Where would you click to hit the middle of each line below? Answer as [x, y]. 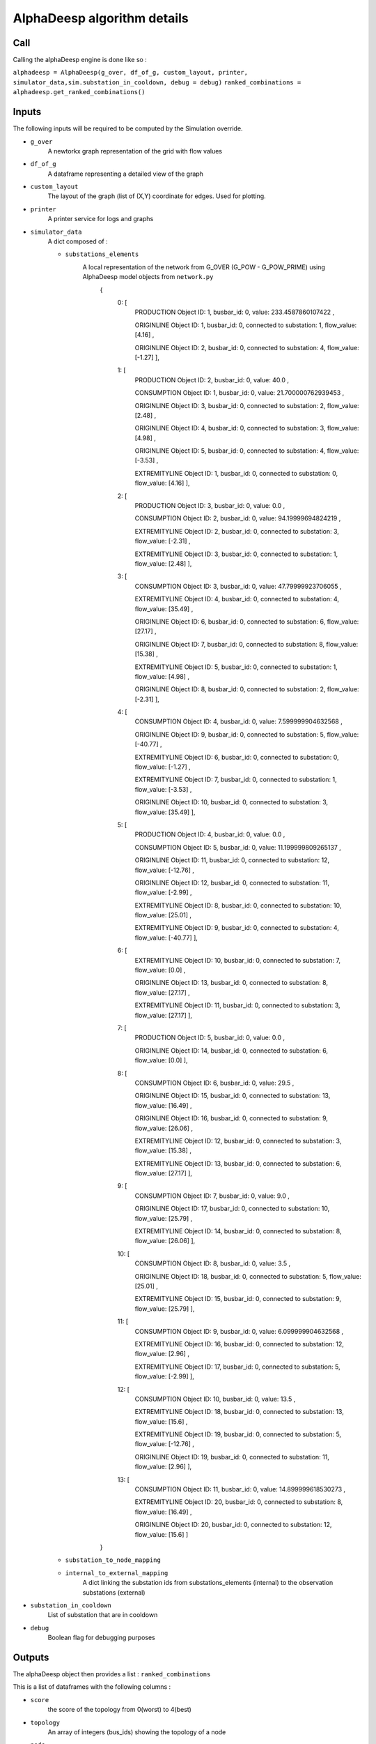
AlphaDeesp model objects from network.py [148, 277]
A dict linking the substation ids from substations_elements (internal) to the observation [208, 1583]
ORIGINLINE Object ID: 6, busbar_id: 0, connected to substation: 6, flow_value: [247, 622]
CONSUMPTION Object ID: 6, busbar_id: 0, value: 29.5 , [214, 1083]
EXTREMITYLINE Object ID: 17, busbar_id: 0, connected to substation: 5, [237, 1367]
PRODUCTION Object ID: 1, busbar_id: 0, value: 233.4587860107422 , [234, 312]
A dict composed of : [78, 241]
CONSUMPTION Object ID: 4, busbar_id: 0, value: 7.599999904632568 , [238, 721]
